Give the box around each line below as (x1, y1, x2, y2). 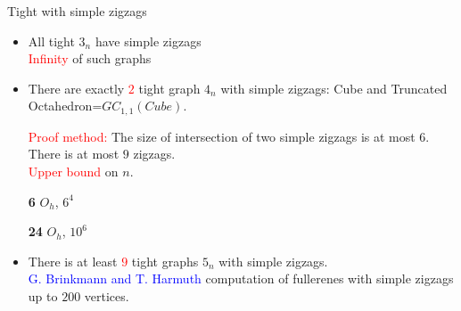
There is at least (28, 251, 118, 270)
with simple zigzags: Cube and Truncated (220, 78, 448, 97)
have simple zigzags (95, 31, 202, 50)
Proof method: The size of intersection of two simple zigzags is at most (28, 127, 416, 145)
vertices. (84, 286, 129, 305)
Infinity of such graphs (28, 49, 152, 68)
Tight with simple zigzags (7, 2, 147, 20)
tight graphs (131, 251, 199, 270)
